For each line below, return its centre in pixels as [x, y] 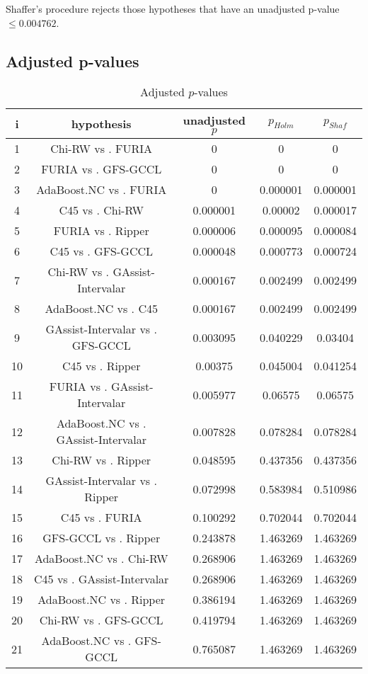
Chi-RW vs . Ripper [102, 460]
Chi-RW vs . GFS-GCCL [101, 620]
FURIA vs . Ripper [101, 231]
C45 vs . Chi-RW [101, 210]
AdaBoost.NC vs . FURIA [102, 190]
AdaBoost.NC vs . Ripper [102, 600]
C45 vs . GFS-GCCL [102, 251]
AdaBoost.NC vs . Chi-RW [101, 559]
